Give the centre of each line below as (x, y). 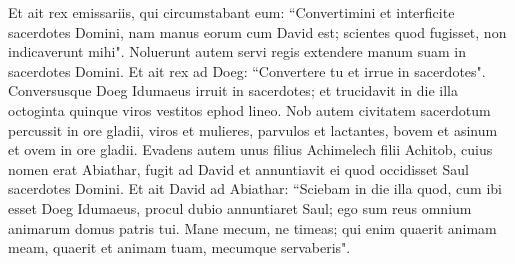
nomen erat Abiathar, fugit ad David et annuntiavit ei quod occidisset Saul (238, 168)
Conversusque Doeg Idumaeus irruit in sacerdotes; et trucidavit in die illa (233, 90)
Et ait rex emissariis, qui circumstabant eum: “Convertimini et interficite (231, 12)
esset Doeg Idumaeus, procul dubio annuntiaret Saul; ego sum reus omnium (240, 207)
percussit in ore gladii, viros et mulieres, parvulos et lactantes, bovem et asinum (253, 129)
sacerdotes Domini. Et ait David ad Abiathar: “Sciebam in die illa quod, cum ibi (255, 188)
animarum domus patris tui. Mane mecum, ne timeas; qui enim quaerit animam (252, 227)
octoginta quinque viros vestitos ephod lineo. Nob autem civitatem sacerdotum (249, 109)
